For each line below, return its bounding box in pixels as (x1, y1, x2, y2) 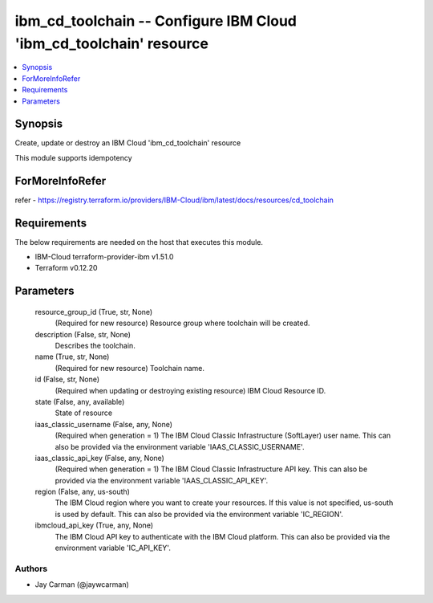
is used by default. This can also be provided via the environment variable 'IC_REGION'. (55, 509, 344, 519)
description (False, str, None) (34, 329, 132, 339)
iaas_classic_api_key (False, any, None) (34, 453, 164, 462)
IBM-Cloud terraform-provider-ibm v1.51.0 (34, 252, 174, 262)
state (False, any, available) (34, 397, 125, 406)
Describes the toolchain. (55, 340, 136, 350)
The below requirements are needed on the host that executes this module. (14, 237, 264, 246)
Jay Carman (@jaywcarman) (34, 580, 130, 589)
